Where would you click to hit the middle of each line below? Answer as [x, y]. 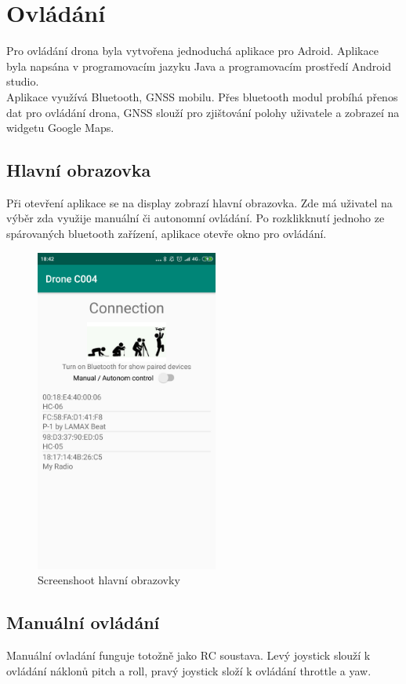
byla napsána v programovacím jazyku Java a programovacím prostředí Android [199, 66]
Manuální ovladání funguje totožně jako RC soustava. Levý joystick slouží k [188, 655]
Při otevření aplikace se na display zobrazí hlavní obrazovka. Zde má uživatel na [199, 202]
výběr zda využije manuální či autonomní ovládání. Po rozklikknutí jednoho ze [196, 218]
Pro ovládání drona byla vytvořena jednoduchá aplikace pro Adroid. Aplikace [192, 51]
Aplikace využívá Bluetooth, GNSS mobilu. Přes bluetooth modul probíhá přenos [202, 96]
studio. [23, 81]
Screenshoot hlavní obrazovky [109, 580]
